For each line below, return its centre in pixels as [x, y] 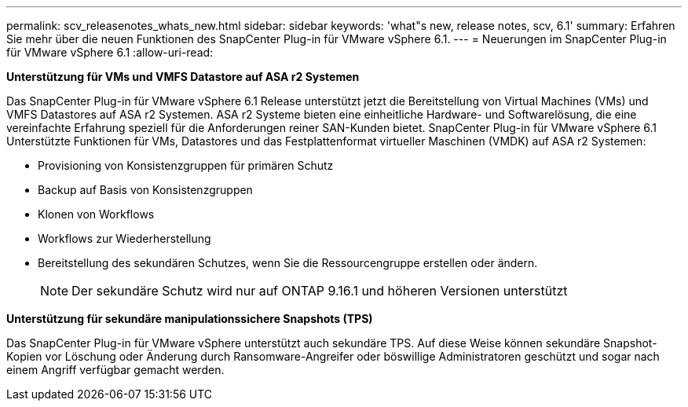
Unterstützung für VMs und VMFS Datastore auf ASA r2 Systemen [183, 77]
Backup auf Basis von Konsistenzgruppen [145, 190]
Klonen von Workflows [96, 214]
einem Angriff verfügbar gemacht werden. [115, 370]
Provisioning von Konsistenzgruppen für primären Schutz [186, 165]
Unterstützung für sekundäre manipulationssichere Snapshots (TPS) [190, 319]
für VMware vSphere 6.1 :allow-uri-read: [110, 52]
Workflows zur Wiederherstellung [124, 238]
